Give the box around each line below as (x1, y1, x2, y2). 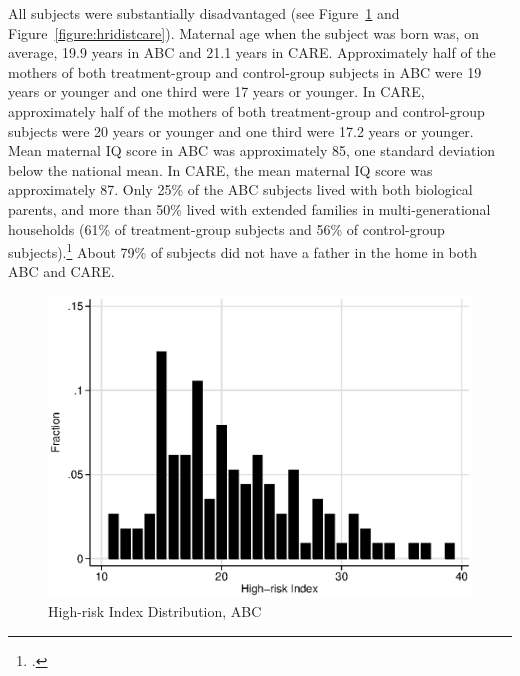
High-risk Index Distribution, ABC (48, 601, 262, 622)
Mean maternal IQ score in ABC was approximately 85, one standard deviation (8, 140, 496, 161)
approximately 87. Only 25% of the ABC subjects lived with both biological (8, 179, 473, 200)
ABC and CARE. (8, 261, 115, 282)
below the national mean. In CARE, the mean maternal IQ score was (8, 159, 433, 180)
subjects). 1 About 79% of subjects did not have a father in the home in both (8, 239, 477, 262)
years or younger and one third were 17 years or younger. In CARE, (8, 81, 425, 102)
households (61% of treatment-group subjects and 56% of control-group (8, 218, 445, 239)
